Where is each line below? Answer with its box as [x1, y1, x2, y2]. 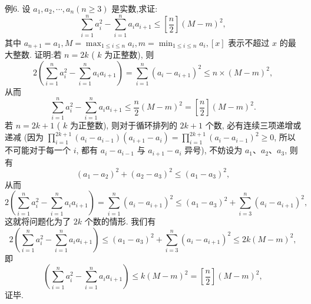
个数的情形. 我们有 [84, 215, 156, 227]
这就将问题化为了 [5, 215, 71, 227]
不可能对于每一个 [5, 144, 71, 156]
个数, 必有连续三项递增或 [205, 119, 302, 131]
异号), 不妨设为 [184, 144, 243, 156]
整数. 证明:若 [12, 48, 62, 61]
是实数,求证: [111, 2, 158, 14]
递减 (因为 [5, 131, 44, 143]
